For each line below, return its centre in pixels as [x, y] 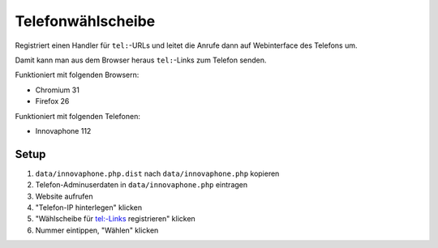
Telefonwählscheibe [85, 21]
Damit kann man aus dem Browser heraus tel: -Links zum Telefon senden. [141, 60]
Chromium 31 [58, 90]
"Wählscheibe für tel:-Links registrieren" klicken [116, 219]
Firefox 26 [52, 101]
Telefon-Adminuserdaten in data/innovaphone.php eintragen [142, 185]
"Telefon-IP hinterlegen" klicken [89, 207]
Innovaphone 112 [63, 130]
